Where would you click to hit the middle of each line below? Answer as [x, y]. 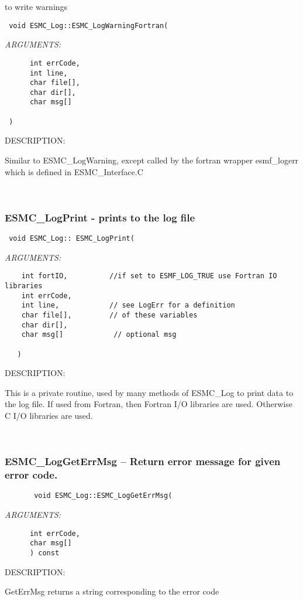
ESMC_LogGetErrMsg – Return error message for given [143, 461]
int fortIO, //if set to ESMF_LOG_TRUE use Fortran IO [149, 276]
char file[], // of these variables [109, 315]
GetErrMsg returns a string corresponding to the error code [112, 591]
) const [44, 553]
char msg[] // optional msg [99, 335]
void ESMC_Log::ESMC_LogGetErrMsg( [103, 496]
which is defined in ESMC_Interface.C [74, 171]
